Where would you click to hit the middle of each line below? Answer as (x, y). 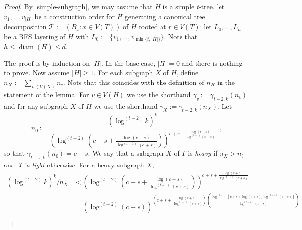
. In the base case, (129, 63)
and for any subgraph (36, 106)
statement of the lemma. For (47, 94)
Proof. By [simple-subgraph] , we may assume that (78, 6)
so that (14, 153)
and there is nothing (212, 63)
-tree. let (212, 6)
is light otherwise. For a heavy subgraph (85, 165)
